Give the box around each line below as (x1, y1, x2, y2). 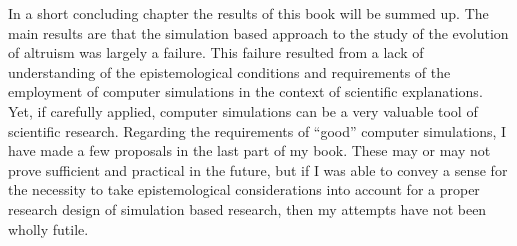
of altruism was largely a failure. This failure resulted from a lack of (8, 42, 424, 63)
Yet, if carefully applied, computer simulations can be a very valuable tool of (8, 100, 478, 121)
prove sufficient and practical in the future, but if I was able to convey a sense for (8, 159, 508, 180)
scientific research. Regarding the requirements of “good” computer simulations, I (8, 120, 507, 141)
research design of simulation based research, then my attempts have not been (8, 198, 487, 219)
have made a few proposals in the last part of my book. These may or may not (8, 140, 491, 161)
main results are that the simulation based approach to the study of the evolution (8, 22, 509, 43)
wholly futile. (8, 218, 89, 239)
